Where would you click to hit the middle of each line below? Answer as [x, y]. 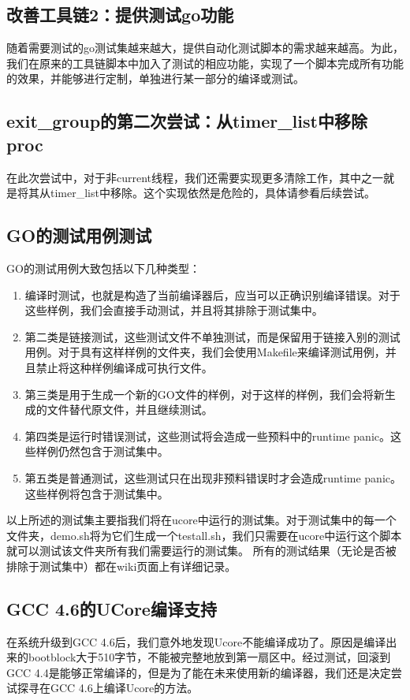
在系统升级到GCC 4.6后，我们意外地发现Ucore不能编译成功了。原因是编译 [196, 641]
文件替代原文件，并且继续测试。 [130, 410]
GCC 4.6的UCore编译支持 [112, 608]
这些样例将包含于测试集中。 [97, 493]
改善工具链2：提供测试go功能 [120, 15]
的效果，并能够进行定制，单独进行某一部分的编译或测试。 [155, 78]
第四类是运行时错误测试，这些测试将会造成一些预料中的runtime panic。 [208, 436]
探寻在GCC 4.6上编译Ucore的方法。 [108, 688]
